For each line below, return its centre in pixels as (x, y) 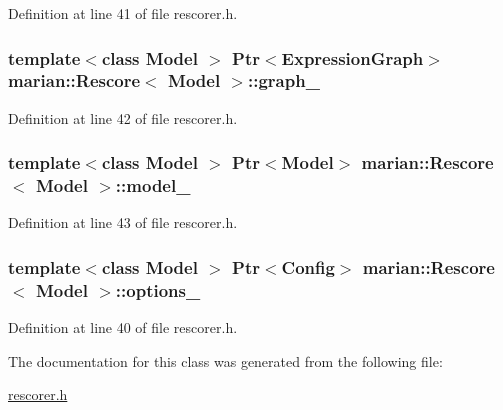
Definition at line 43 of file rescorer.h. (123, 222)
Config (308, 266)
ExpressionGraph (352, 57)
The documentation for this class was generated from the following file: (225, 360)
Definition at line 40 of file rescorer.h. (123, 327)
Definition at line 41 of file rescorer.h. (123, 13)
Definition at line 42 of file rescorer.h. (123, 117)
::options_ (158, 289)
